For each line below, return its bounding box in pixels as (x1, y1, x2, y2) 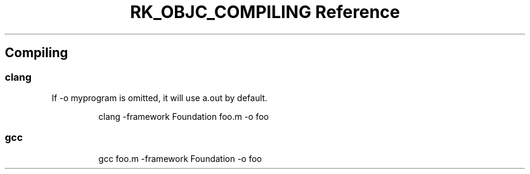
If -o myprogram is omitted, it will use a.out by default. (51, 92, 267, 103)
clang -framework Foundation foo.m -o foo (98, 111, 269, 122)
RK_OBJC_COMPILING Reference (129, 2, 401, 22)
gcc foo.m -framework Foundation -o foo (98, 153, 262, 164)
